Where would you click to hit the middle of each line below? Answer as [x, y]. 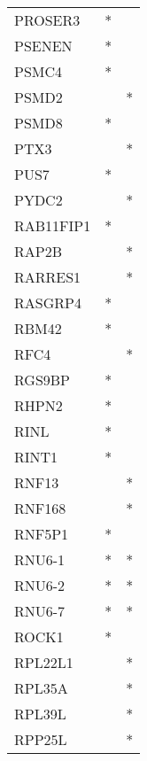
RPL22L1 [44, 662]
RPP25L [41, 739]
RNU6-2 [40, 585]
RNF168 [40, 508]
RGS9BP [43, 380]
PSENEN [43, 46]
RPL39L [40, 714]
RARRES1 [48, 277]
